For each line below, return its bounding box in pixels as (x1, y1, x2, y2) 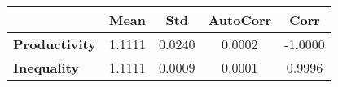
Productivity (13, 35, 96, 53)
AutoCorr (208, 10, 272, 29)
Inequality (13, 58, 80, 77)
